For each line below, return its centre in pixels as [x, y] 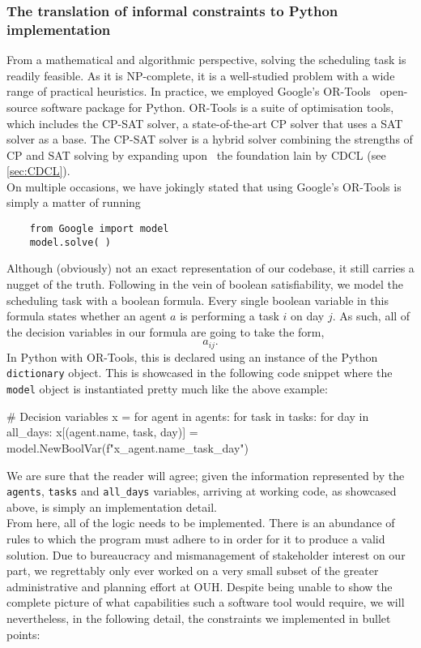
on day [308, 316]
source [22, 107]
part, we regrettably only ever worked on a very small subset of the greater [193, 571]
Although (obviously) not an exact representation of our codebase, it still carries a [210, 268]
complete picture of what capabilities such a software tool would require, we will [206, 602]
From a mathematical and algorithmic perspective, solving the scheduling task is [206, 60]
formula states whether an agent [87, 316]
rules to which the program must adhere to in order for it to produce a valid [196, 538]
